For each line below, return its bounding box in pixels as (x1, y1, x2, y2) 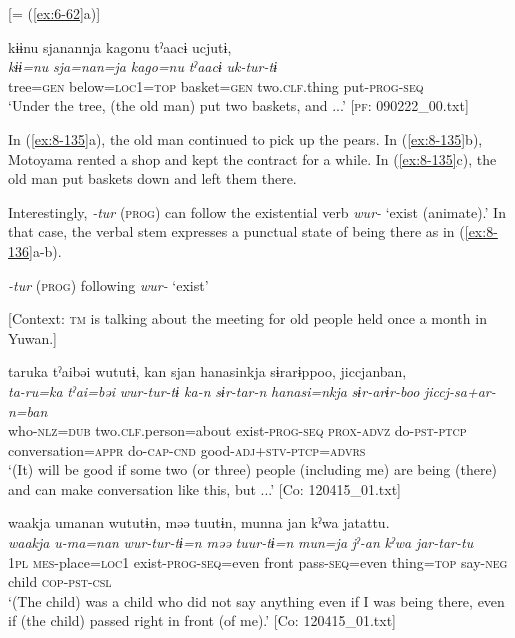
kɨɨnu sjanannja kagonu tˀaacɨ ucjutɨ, (8, 36, 232, 57)
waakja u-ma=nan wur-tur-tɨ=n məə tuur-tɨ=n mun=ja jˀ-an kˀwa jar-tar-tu (8, 532, 474, 553)
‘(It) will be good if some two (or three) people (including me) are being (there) (8, 459, 498, 480)
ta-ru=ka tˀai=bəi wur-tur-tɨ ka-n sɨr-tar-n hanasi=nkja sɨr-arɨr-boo (8, 380, 420, 401)
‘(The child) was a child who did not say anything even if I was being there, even (8, 590, 505, 611)
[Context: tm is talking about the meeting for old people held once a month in (8, 308, 487, 329)
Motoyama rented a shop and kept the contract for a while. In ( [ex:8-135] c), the (8, 148, 497, 169)
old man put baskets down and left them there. (8, 168, 297, 189)
